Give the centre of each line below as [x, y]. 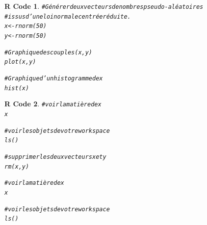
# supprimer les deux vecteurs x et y [55, 157]
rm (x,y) [17, 166]
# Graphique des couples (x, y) [49, 52]
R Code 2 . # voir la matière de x [53, 104]
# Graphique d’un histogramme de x [54, 78]
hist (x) [17, 88]
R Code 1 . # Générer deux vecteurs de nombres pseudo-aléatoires [104, 6]
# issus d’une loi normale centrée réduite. [68, 16]
